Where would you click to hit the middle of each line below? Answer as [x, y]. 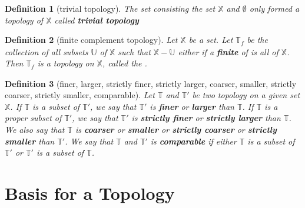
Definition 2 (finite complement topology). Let [91, 40]
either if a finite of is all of [228, 51]
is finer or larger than [192, 106]
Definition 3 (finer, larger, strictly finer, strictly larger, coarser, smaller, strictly [151, 83]
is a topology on [66, 63]
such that [134, 51]
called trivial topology [97, 20]
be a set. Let [211, 40]
